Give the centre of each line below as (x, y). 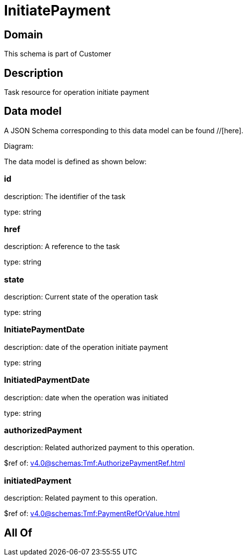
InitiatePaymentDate (44, 330)
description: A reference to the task (62, 247)
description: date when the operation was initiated (86, 397)
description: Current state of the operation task (81, 297)
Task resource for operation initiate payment (77, 92)
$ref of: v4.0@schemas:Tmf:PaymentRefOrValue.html (92, 514)
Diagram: (19, 146)
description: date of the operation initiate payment (86, 347)
